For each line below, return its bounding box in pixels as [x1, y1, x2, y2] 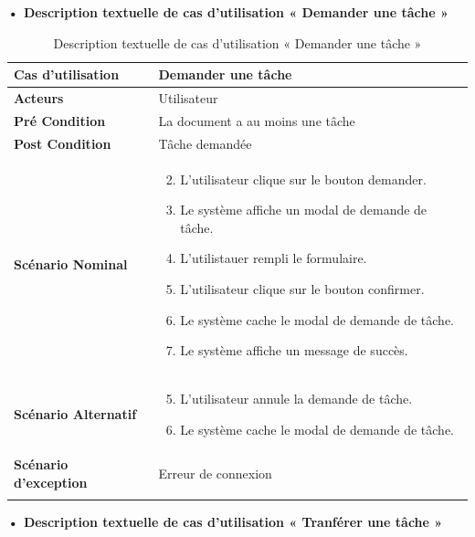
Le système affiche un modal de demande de [180, 200, 427, 219]
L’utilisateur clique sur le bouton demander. [180, 169, 427, 188]
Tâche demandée [158, 133, 252, 153]
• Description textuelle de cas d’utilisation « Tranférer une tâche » [7, 512, 443, 532]
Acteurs [14, 89, 64, 108]
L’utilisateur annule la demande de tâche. [180, 388, 413, 407]
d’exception [14, 473, 88, 491]
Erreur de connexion [158, 464, 272, 483]
